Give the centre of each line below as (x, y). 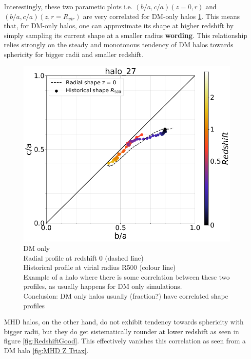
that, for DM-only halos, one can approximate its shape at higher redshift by (119, 26)
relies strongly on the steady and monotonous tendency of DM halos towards (119, 45)
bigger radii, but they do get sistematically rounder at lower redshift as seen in (122, 331)
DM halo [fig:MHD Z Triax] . (46, 350)
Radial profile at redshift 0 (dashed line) (84, 257)
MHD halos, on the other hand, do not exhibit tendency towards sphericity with (124, 322)
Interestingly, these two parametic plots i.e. (68, 6)
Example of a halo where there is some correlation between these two (127, 276)
